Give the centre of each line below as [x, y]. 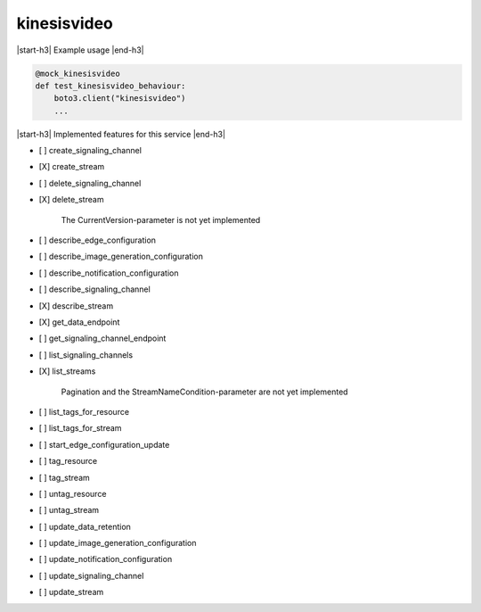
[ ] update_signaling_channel [91, 575]
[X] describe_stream [76, 306]
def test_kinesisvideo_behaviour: [110, 86]
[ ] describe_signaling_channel [94, 289]
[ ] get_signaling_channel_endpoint [102, 338]
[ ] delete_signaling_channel [90, 183]
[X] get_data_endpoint [79, 322]
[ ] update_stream [71, 592]
